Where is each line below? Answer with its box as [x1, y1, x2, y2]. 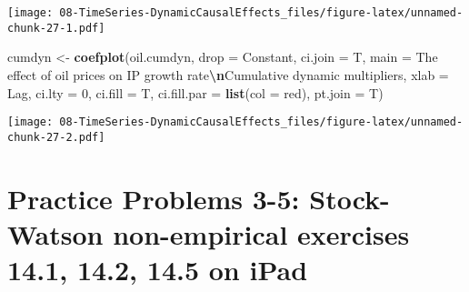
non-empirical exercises [113, 215, 410, 252]
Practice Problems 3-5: [7, 179, 300, 216]
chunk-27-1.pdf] [7, 21, 105, 35]
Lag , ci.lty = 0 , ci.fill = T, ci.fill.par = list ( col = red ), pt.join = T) [7, 83, 384, 102]
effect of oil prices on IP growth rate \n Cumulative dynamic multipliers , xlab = [7, 65, 449, 84]
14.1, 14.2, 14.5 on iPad [7, 250, 308, 287]
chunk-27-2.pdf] [7, 130, 105, 144]
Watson [7, 215, 104, 252]
